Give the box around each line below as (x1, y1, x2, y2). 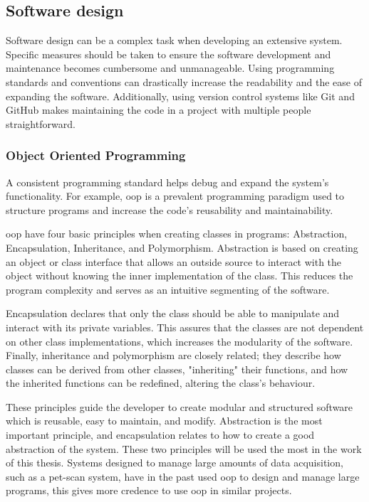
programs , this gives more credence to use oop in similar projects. (6, 483, 292, 498)
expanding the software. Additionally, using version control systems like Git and (6, 88, 355, 103)
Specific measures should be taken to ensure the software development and (6, 46, 331, 61)
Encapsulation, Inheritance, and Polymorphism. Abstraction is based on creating (6, 240, 358, 255)
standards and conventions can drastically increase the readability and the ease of (6, 74, 362, 89)
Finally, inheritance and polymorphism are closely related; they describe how (6, 348, 341, 363)
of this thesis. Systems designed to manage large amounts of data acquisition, (6, 455, 343, 470)
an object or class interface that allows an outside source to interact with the (6, 254, 342, 269)
